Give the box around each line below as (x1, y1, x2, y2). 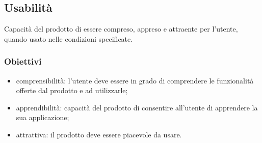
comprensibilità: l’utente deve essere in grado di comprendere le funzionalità (16, 75, 254, 85)
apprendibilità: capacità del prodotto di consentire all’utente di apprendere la (16, 102, 258, 112)
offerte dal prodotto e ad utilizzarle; (16, 85, 128, 96)
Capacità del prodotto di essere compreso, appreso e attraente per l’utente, (4, 23, 238, 34)
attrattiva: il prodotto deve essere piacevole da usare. (16, 129, 182, 139)
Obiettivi (4, 55, 42, 68)
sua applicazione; (16, 112, 69, 123)
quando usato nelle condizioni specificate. (4, 33, 133, 44)
